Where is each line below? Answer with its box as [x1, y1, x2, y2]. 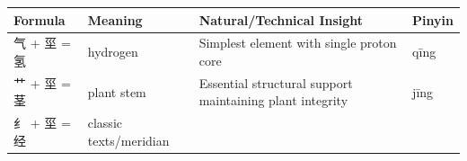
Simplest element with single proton [198, 33, 397, 52]
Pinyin [412, 10, 454, 29]
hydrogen [87, 42, 138, 61]
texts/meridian [87, 130, 170, 149]
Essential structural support [198, 73, 353, 92]
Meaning [87, 10, 143, 29]
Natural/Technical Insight [198, 10, 364, 29]
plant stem [87, 82, 146, 101]
